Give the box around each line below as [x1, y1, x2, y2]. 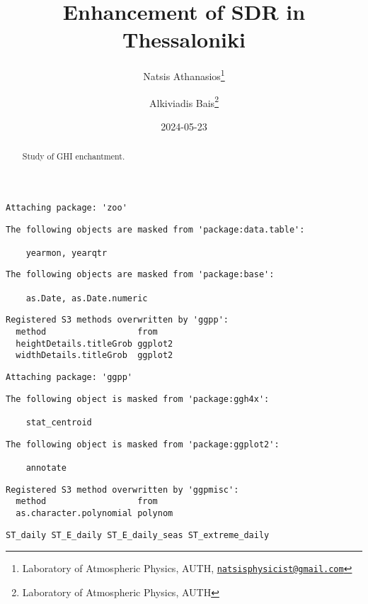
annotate [25, 463, 67, 474]
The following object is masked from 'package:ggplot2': [6, 439, 280, 449]
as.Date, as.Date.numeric [25, 293, 148, 303]
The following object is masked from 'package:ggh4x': [6, 393, 270, 404]
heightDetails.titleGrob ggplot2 [16, 338, 173, 349]
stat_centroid [25, 418, 92, 428]
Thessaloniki [122, 25, 246, 54]
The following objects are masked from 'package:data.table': [6, 224, 305, 235]
